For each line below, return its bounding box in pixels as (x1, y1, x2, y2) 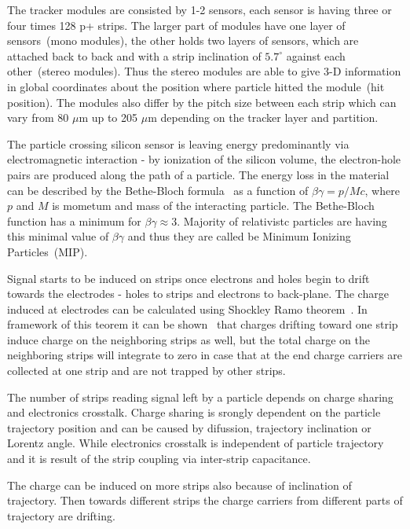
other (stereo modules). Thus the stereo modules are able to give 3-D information (7, 63, 401, 79)
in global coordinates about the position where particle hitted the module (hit (7, 78, 385, 94)
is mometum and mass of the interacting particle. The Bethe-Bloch (52, 197, 375, 214)
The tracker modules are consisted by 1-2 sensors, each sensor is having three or (7, 2, 392, 17)
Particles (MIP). (7, 243, 88, 259)
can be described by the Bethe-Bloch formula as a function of (7, 182, 309, 198)
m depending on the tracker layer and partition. (148, 109, 379, 126)
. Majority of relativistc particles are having (177, 212, 387, 229)
